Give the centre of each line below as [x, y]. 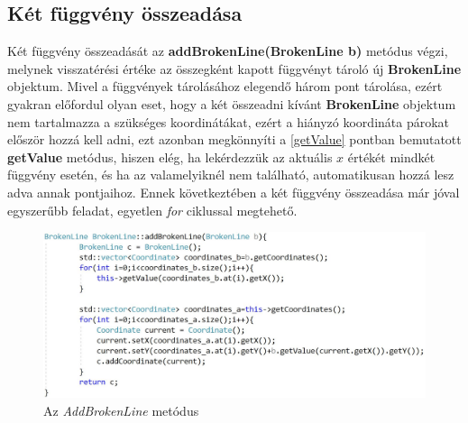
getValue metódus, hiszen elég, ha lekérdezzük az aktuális [170, 156]
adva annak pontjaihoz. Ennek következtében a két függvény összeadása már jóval [234, 192]
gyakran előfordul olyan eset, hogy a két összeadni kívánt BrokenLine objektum [232, 103]
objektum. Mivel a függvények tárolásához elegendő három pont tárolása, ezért [225, 86]
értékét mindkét [391, 156]
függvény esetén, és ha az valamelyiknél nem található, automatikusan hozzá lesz [231, 175]
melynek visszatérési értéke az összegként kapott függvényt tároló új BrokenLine [234, 68]
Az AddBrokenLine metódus [121, 410]
